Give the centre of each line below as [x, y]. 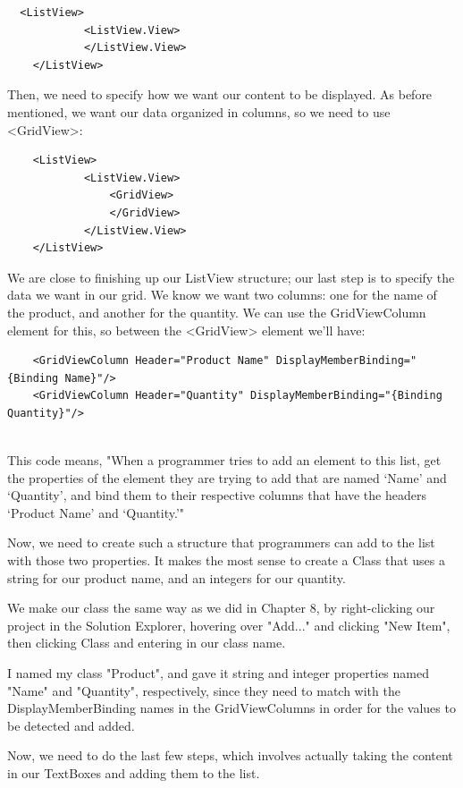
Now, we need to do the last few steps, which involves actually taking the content [230, 755]
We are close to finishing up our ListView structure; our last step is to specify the [231, 277]
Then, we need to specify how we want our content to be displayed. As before [220, 94]
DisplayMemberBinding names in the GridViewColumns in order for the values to [231, 708]
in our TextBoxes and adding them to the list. [134, 772]
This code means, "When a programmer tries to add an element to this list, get [224, 460]
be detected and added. [71, 725]
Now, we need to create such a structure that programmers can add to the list [221, 542]
